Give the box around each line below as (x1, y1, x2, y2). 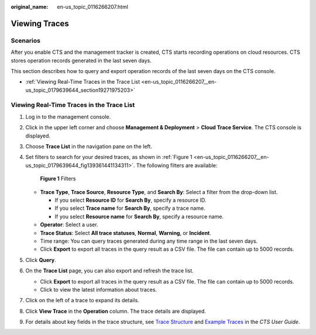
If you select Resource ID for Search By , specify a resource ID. (54, 196, 207, 203)
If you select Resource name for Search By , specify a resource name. (54, 213, 224, 220)
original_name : (11, 4, 49, 10)
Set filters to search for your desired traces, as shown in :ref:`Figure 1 (25, 154, 193, 161)
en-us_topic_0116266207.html (57, 4, 129, 10)
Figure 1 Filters (40, 175, 76, 182)
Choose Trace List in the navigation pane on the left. (25, 143, 152, 150)
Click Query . (25, 256, 56, 263)
